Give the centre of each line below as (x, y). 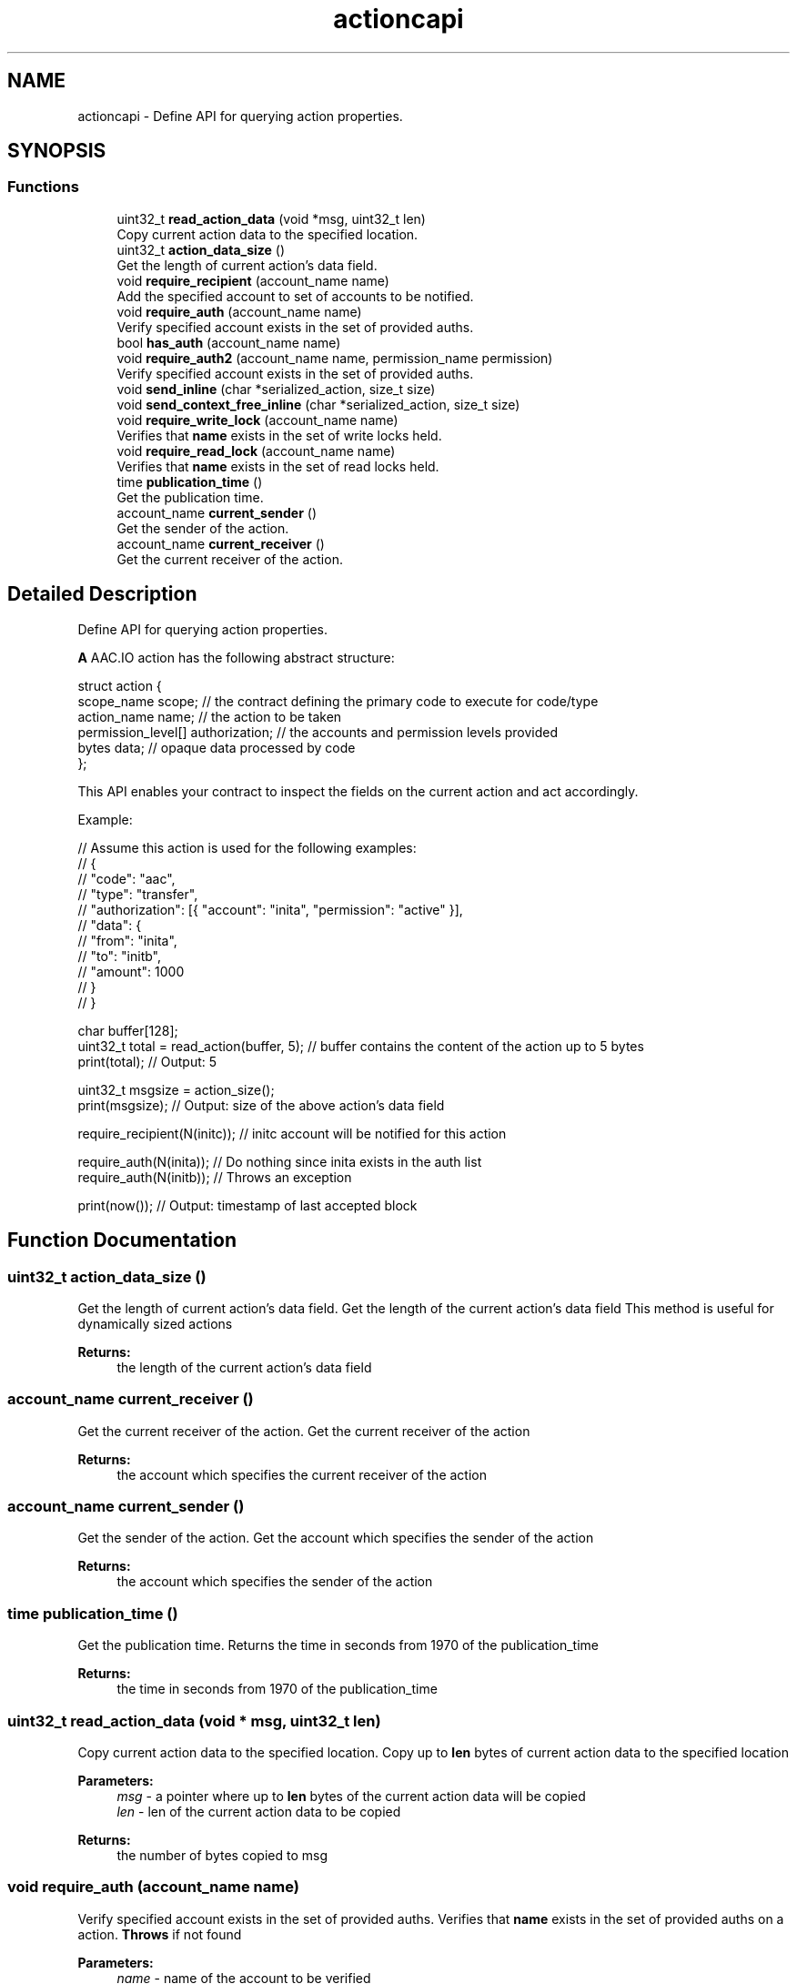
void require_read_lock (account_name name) (256, 450)
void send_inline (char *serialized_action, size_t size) (276, 389)
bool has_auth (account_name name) (229, 342)
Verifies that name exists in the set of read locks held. (278, 466)
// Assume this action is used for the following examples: (247, 847)
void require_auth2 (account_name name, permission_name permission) (335, 358)
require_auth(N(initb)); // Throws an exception (215, 1177)
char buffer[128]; (128, 1030)
